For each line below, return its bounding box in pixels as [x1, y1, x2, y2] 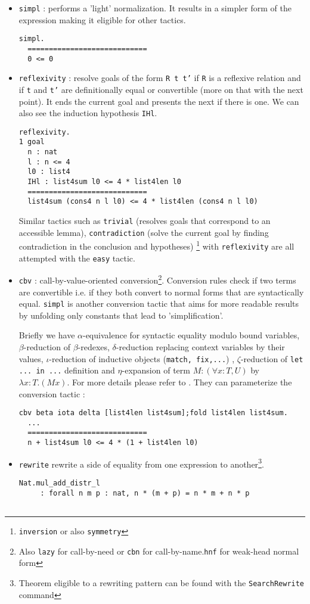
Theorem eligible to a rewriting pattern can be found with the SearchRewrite [18, 576, 305, 589]
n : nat [27, 148, 58, 157]
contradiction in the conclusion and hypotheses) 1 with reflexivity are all [18, 238, 294, 252]
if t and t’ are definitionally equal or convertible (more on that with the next [18, 83, 303, 95]
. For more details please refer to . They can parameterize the [67, 375, 292, 388]
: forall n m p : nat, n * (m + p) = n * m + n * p [40, 488, 250, 497]
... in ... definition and [18, 364, 115, 376]
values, [18, 352, 44, 365]
